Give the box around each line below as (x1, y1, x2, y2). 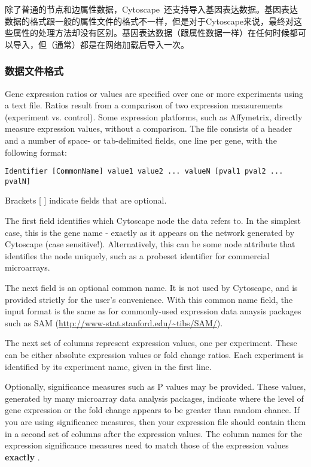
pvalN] (5, 177, 31, 186)
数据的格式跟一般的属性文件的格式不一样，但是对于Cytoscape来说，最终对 (5, 14, 294, 27)
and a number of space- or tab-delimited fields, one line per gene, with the (5, 134, 277, 146)
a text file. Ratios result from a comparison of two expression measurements (5, 99, 283, 111)
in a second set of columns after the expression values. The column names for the (5, 427, 303, 439)
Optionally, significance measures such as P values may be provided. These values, (5, 380, 306, 393)
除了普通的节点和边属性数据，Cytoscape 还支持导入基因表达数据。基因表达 (5, 3, 298, 15)
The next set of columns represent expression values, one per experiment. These (5, 336, 297, 349)
